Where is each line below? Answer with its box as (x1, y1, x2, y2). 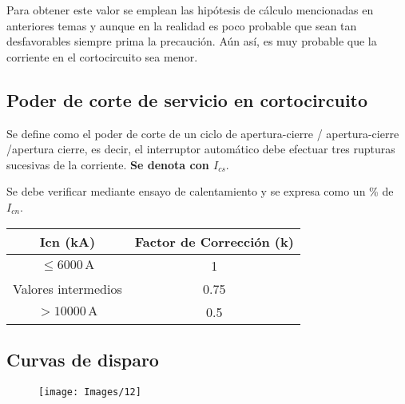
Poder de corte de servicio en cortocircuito (6, 87, 368, 112)
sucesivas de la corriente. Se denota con (6, 156, 209, 172)
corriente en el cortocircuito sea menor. (6, 48, 198, 65)
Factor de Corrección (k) (134, 232, 294, 251)
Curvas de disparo (6, 347, 159, 371)
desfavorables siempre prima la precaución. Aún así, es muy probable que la (6, 33, 377, 50)
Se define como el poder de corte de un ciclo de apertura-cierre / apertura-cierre (6, 125, 399, 141)
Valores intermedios (13, 279, 122, 298)
